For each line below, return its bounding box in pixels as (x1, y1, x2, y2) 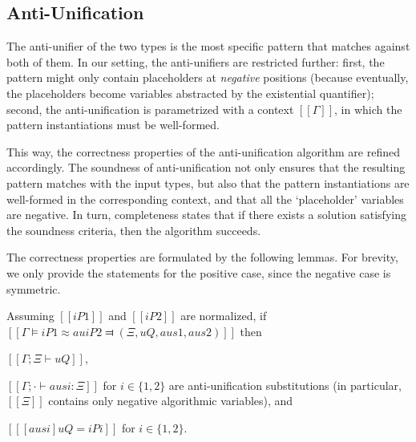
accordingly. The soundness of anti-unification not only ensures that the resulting (6, 159, 406, 176)
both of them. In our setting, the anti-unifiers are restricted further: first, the (6, 53, 385, 70)
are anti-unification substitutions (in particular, (168, 376, 402, 393)
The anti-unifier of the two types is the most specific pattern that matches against (6, 38, 410, 55)
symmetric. (6, 280, 61, 297)
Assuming (6, 307, 55, 324)
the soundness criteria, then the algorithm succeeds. (6, 221, 261, 238)
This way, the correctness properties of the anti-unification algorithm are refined (6, 143, 400, 160)
